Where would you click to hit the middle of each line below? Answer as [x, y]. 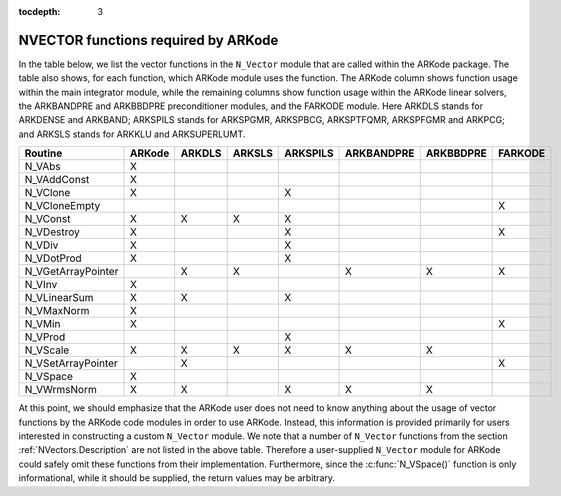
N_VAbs [43, 167]
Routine [43, 153]
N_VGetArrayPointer [71, 272]
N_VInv [41, 285]
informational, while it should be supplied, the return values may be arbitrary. [176, 478]
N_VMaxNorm [57, 311]
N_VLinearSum [59, 298]
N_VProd [45, 337]
